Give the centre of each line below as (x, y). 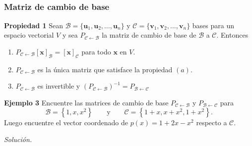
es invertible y (59, 86)
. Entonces (232, 35)
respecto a (212, 122)
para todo (96, 51)
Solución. (18, 139)
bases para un (213, 25)
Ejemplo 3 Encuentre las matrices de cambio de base (86, 102)
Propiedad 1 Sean (34, 25)
